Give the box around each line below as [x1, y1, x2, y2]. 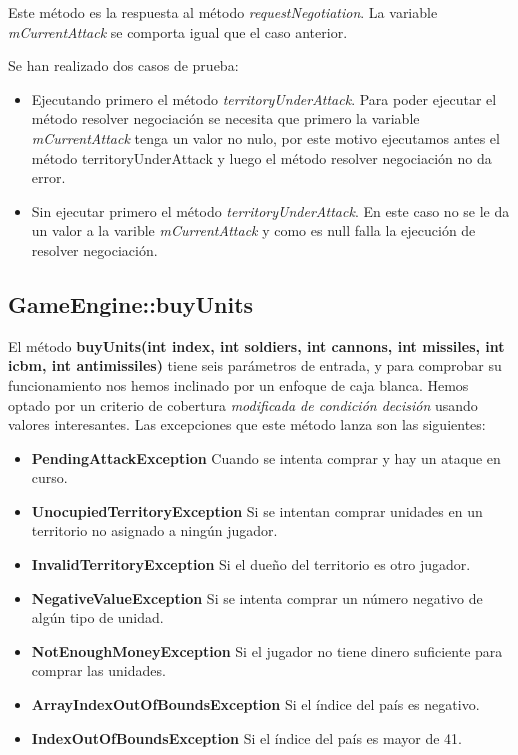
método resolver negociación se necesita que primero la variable [31, 108, 420, 129]
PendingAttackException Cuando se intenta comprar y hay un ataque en [31, 447, 501, 468]
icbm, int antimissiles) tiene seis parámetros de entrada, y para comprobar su [8, 355, 502, 376]
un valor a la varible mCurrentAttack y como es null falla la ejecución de [31, 220, 476, 241]
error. [31, 167, 66, 188]
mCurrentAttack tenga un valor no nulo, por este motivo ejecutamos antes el [31, 127, 500, 148]
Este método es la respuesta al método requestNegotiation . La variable [8, 2, 438, 22]
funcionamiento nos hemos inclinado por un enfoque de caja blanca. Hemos [8, 374, 469, 395]
